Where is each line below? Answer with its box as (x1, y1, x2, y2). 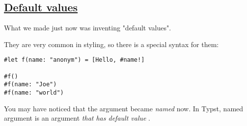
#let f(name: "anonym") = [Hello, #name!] (4, 56, 145, 64)
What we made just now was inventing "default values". (4, 23, 171, 33)
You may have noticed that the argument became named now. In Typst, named (4, 103, 244, 113)
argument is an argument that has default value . (4, 113, 150, 123)
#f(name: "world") (4, 89, 64, 97)
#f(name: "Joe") (4, 81, 57, 88)
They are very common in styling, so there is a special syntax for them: (4, 39, 219, 49)
